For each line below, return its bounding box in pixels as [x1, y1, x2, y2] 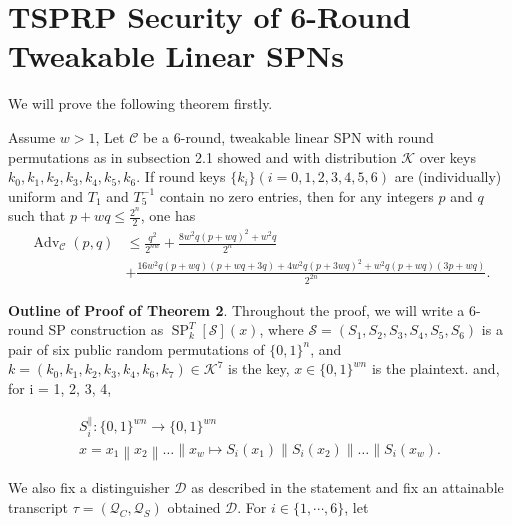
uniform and [8, 185, 84, 206]
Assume [8, 126, 56, 147]
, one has [140, 205, 196, 226]
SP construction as [48, 319, 164, 340]
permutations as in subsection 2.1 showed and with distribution [8, 146, 397, 167]
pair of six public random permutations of [8, 338, 265, 359]
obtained [167, 497, 221, 518]
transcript [8, 497, 69, 518]
